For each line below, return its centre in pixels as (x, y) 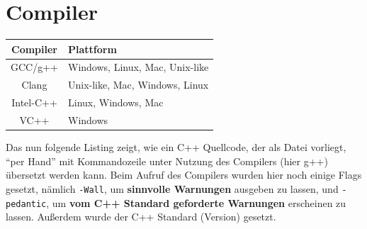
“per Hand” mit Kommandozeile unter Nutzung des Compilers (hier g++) (167, 161)
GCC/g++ (34, 67)
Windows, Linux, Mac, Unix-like (139, 67)
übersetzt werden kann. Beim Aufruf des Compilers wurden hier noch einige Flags (184, 175)
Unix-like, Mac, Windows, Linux (139, 85)
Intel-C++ (34, 102)
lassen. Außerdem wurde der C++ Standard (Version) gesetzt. (141, 217)
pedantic (26, 204)
